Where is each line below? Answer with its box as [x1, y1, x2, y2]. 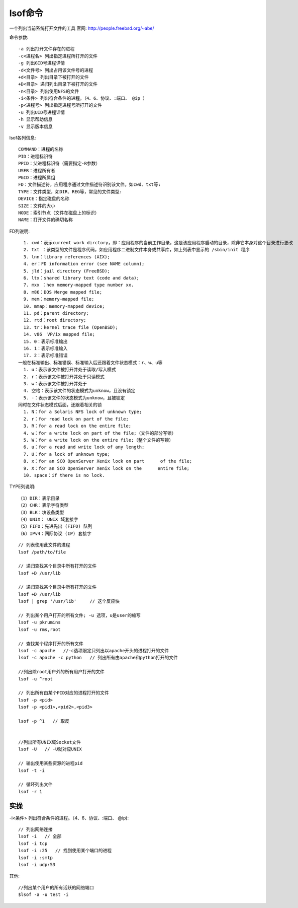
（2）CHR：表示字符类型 [18, 503, 69, 508]
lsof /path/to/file [18, 549, 66, 555]
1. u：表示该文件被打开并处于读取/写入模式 [23, 367, 116, 373]
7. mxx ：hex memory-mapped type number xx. [23, 282, 134, 288]
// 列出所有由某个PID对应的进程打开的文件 [18, 690, 109, 696]
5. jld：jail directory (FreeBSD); [23, 268, 111, 274]
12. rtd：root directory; [23, 317, 86, 323]
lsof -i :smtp [18, 855, 53, 861]
